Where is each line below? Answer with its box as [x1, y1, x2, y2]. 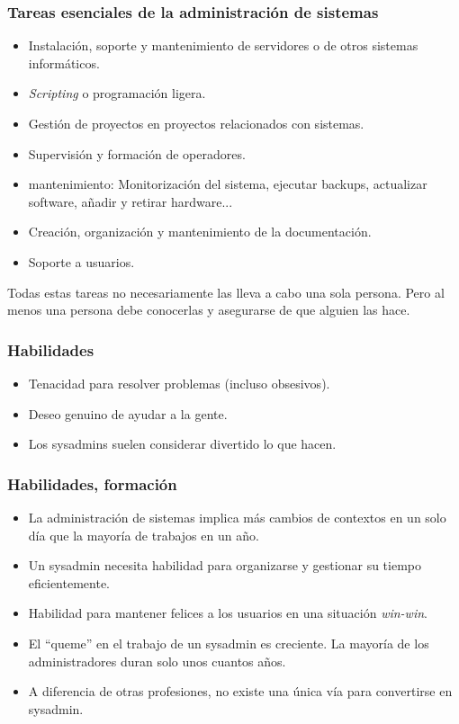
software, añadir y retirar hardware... [28, 192, 233, 210]
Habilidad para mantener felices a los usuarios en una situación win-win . [28, 603, 427, 622]
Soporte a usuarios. [28, 252, 135, 271]
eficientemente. [28, 573, 110, 592]
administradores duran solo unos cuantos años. [28, 651, 286, 670]
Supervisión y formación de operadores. [28, 144, 246, 163]
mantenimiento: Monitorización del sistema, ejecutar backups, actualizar [28, 174, 427, 193]
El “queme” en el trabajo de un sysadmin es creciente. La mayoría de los [28, 633, 429, 652]
